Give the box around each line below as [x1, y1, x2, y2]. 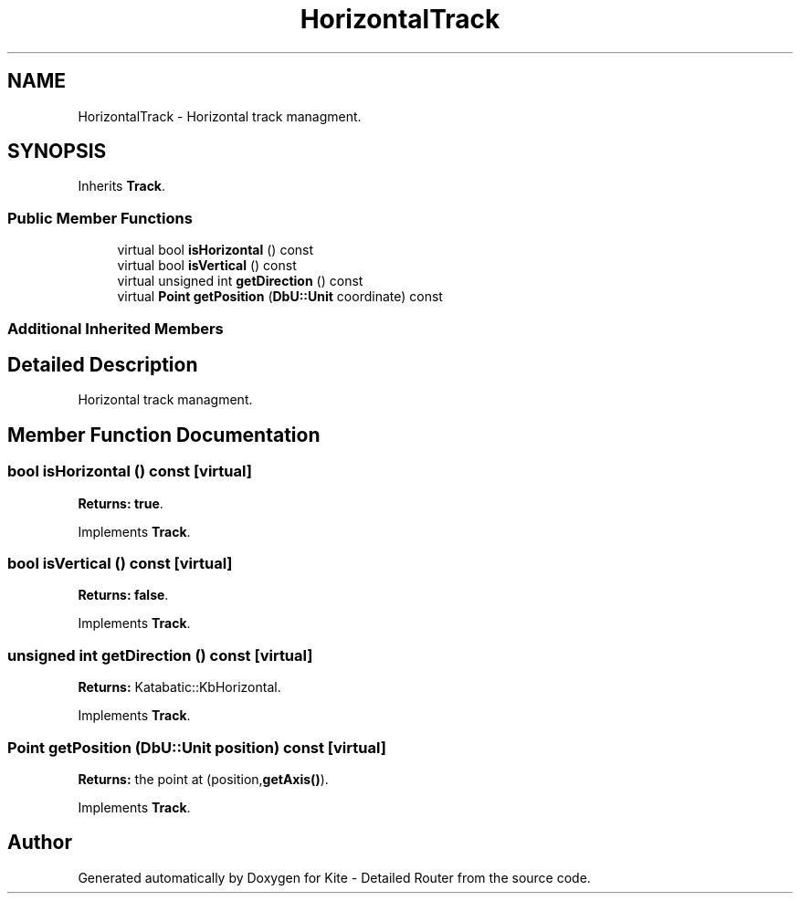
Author [7, 831, 72, 854]
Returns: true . [78, 495, 163, 511]
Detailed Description [7, 352, 198, 376]
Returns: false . [78, 587, 169, 603]
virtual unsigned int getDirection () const [117, 273, 363, 289]
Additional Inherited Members [7, 319, 224, 338]
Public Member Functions [7, 208, 193, 227]
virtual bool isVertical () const [117, 257, 297, 274]
